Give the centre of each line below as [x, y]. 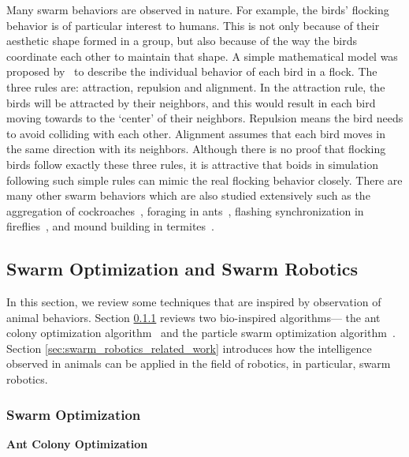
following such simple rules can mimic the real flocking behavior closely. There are [204, 180]
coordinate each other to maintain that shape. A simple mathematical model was [202, 56]
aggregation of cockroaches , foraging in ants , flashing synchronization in [185, 210]
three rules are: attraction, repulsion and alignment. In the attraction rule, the [196, 86]
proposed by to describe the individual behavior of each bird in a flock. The [192, 71]
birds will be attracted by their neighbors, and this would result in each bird [191, 102]
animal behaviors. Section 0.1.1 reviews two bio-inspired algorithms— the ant [193, 317]
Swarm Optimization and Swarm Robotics [182, 269]
